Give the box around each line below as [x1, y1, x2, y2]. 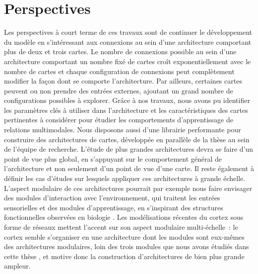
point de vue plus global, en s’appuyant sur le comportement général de [4, 153, 222, 164]
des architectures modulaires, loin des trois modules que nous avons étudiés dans [4, 241, 249, 252]
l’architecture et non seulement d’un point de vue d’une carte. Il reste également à [4, 163, 254, 174]
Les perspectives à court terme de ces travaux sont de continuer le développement [4, 27, 253, 37]
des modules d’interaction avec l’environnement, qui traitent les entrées [4, 192, 220, 203]
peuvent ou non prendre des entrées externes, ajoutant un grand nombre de [4, 85, 233, 95]
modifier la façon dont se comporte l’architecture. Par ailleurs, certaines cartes [4, 76, 242, 86]
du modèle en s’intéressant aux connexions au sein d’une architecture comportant [4, 36, 252, 47]
